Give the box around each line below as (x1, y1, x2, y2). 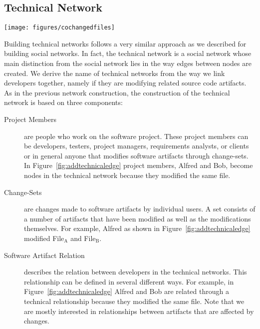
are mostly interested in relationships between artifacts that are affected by (24, 305, 254, 316)
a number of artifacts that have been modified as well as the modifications (24, 213, 251, 223)
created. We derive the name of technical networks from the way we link (4, 67, 225, 78)
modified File (24, 232, 64, 243)
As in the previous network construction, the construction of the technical (4, 87, 230, 97)
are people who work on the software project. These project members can (24, 130, 249, 141)
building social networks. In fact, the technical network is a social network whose (4, 48, 252, 58)
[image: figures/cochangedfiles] (4, 24, 115, 31)
